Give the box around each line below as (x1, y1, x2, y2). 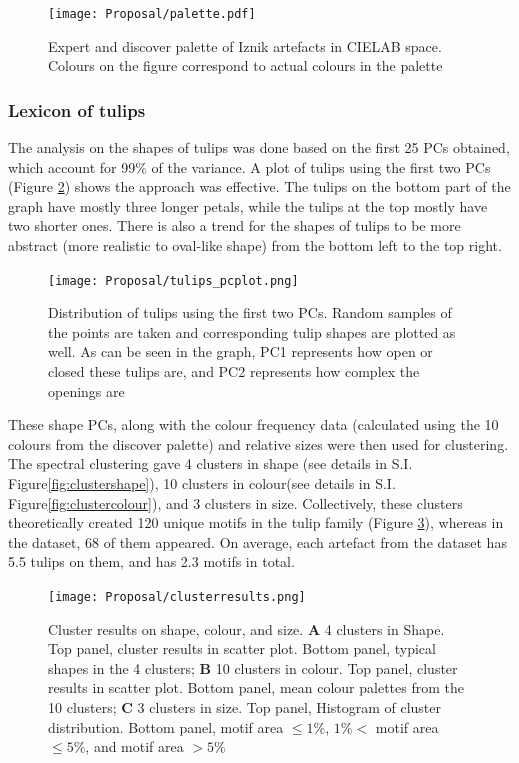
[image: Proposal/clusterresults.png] (48, 590, 306, 604)
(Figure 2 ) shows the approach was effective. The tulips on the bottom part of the (8, 176, 511, 197)
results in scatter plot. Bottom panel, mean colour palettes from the (48, 677, 464, 698)
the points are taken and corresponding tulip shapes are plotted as (48, 321, 456, 342)
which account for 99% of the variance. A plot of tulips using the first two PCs (8, 156, 491, 177)
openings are (48, 380, 125, 401)
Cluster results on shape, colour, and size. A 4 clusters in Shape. (48, 618, 445, 639)
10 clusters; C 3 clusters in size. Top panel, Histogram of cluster (48, 697, 442, 718)
